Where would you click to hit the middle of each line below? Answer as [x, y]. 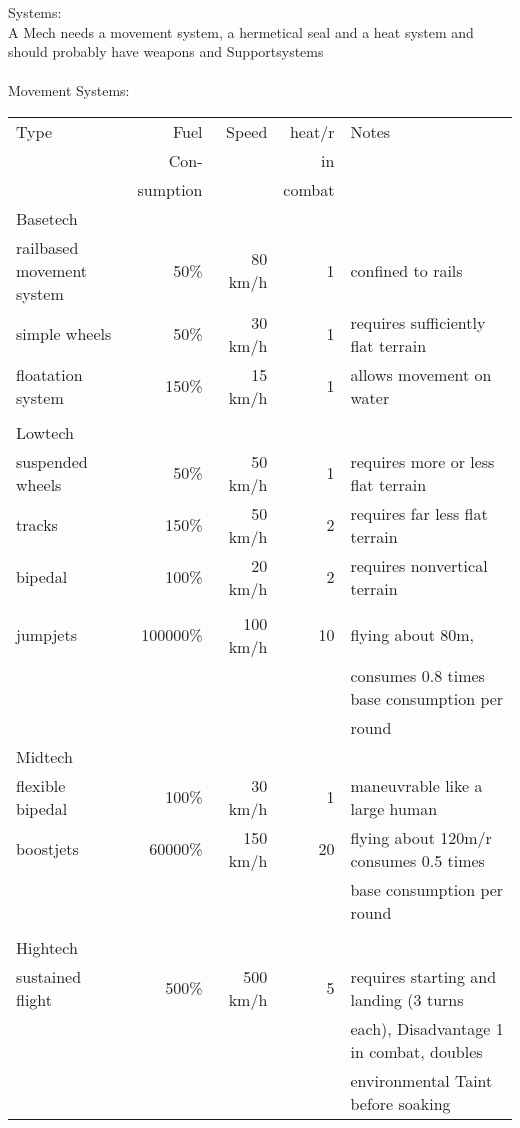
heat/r [312, 131]
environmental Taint [421, 1080]
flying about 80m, [412, 635]
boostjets [47, 849]
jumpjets [46, 635]
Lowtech [45, 432]
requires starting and [423, 976]
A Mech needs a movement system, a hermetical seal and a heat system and [241, 31]
